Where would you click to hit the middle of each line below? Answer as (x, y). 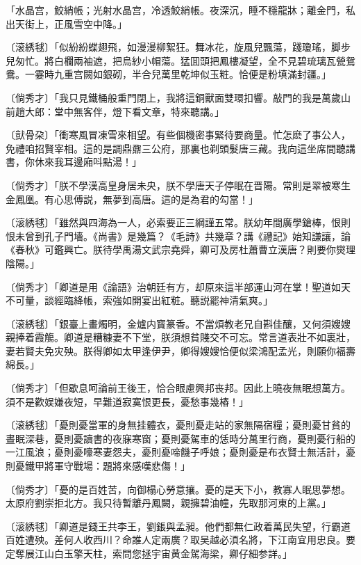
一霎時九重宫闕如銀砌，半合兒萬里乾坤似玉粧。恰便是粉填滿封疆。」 (178, 74)
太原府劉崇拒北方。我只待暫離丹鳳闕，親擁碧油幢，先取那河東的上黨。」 (168, 503)
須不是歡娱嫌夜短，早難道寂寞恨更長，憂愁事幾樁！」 (127, 401)
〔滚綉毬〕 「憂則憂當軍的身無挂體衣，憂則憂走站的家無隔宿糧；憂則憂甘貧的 (178, 425)
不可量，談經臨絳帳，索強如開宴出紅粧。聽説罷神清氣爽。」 (139, 300)
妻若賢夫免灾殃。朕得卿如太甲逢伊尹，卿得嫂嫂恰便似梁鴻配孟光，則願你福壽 (180, 350)
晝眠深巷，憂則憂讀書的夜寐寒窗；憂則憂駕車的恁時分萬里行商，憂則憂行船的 (180, 438)
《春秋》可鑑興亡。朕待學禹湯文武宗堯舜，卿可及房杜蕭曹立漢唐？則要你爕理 (180, 249)
